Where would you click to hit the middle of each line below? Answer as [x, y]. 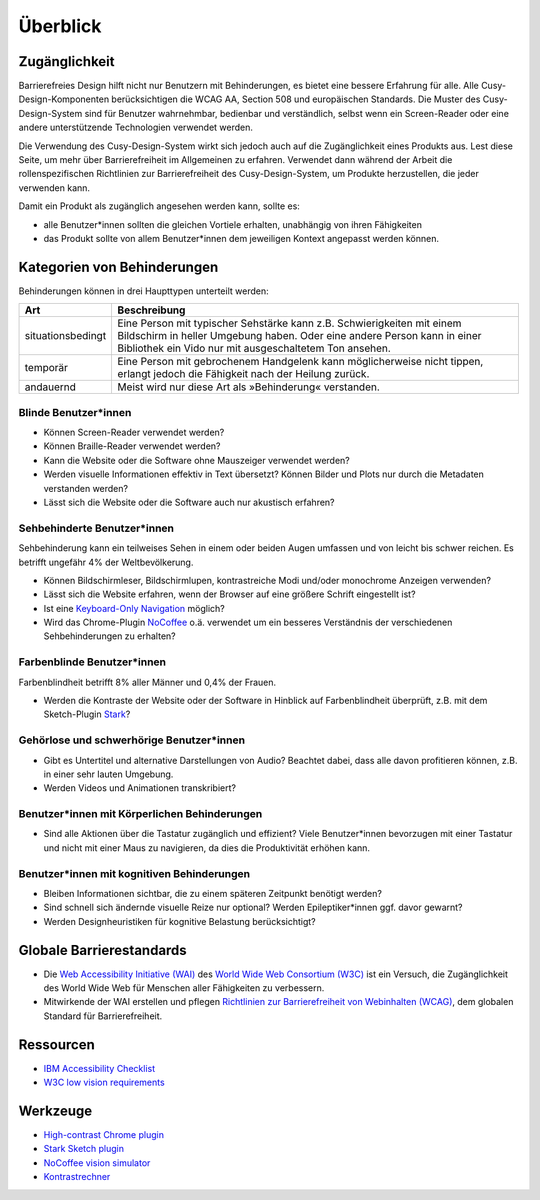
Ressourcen [56, 1044]
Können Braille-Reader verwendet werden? [132, 446]
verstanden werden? [86, 488]
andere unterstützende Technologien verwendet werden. [136, 127]
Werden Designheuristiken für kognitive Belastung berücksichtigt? [180, 921]
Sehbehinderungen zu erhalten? [109, 636]
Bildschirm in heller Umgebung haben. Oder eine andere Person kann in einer [299, 336]
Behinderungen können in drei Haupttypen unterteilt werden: [143, 291]
